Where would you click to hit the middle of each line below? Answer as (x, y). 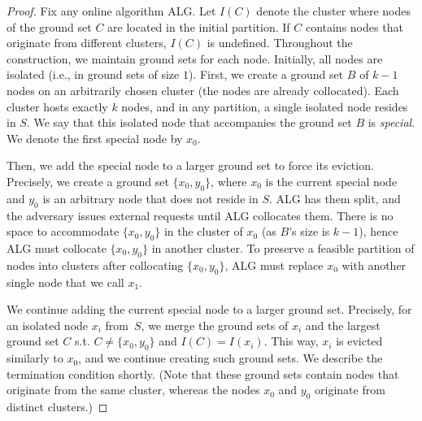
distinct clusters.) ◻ (57, 407)
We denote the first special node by (95, 138)
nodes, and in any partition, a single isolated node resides (265, 106)
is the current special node (331, 181)
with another (374, 265)
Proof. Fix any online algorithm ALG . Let (111, 11)
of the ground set (49, 26)
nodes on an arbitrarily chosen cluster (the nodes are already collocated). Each (203, 90)
